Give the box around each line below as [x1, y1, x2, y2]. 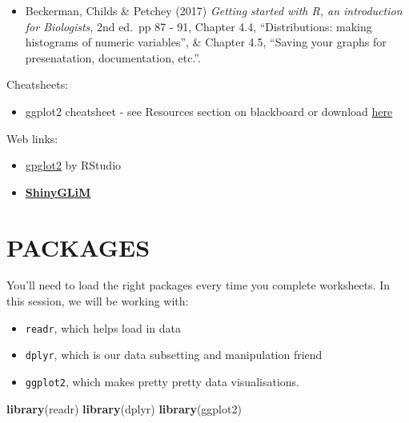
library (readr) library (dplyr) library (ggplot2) [6, 400, 242, 417]
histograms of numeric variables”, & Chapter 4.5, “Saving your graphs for [25, 34, 387, 50]
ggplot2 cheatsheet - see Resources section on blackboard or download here [25, 102, 393, 119]
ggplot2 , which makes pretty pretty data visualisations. [25, 373, 299, 389]
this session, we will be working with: [6, 293, 189, 309]
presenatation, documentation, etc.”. [25, 49, 201, 66]
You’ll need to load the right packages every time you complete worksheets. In [6, 277, 391, 293]
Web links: [6, 130, 58, 146]
